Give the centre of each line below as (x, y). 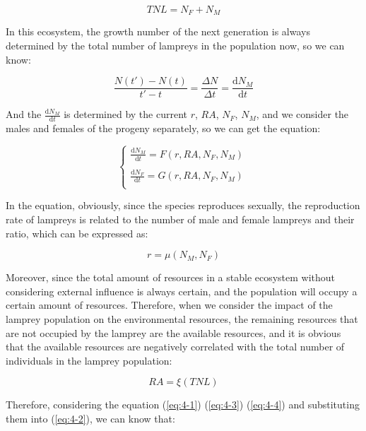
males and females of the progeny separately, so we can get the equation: (163, 128)
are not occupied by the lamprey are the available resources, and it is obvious (173, 332)
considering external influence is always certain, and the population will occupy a (182, 291)
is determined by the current (125, 114)
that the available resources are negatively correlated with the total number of (175, 347)
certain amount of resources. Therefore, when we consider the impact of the (169, 305)
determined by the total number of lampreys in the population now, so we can (175, 46)
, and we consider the (302, 114)
